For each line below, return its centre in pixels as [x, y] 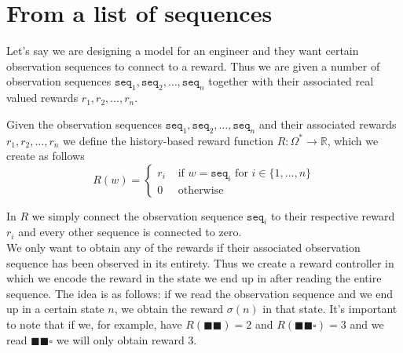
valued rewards [42, 98]
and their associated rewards [328, 124]
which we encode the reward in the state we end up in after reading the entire [194, 278]
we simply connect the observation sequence [137, 215]
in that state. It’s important [330, 309]
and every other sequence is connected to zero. [130, 232]
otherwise [201, 190]
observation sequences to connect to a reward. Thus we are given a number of [193, 66]
